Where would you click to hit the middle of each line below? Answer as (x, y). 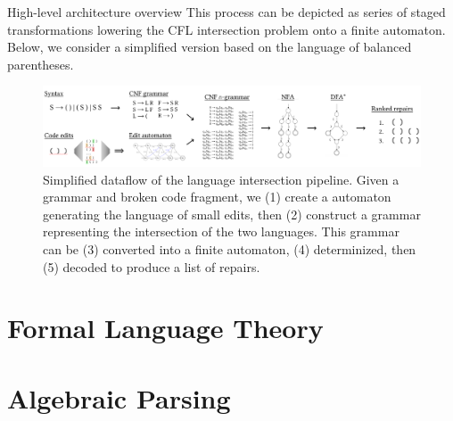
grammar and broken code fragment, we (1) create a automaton (217, 197)
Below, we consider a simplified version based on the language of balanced (210, 47)
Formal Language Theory (165, 328)
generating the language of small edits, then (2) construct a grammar (232, 214)
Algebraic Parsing (119, 397)
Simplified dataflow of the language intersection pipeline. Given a (221, 179)
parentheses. (41, 64)
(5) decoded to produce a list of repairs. (152, 266)
